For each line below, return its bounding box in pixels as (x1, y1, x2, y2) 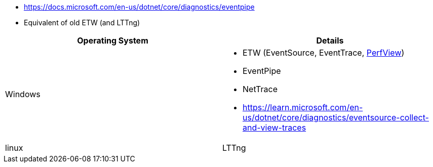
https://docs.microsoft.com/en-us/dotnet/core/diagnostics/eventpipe (24, 3, 255, 11)
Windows (5, 89, 41, 99)
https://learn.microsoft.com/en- (243, 102, 363, 112)
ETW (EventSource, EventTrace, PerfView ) (243, 48, 405, 58)
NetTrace (243, 84, 278, 94)
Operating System (77, 35, 148, 46)
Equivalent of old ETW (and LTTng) (24, 18, 140, 27)
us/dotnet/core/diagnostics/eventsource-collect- (243, 112, 429, 122)
